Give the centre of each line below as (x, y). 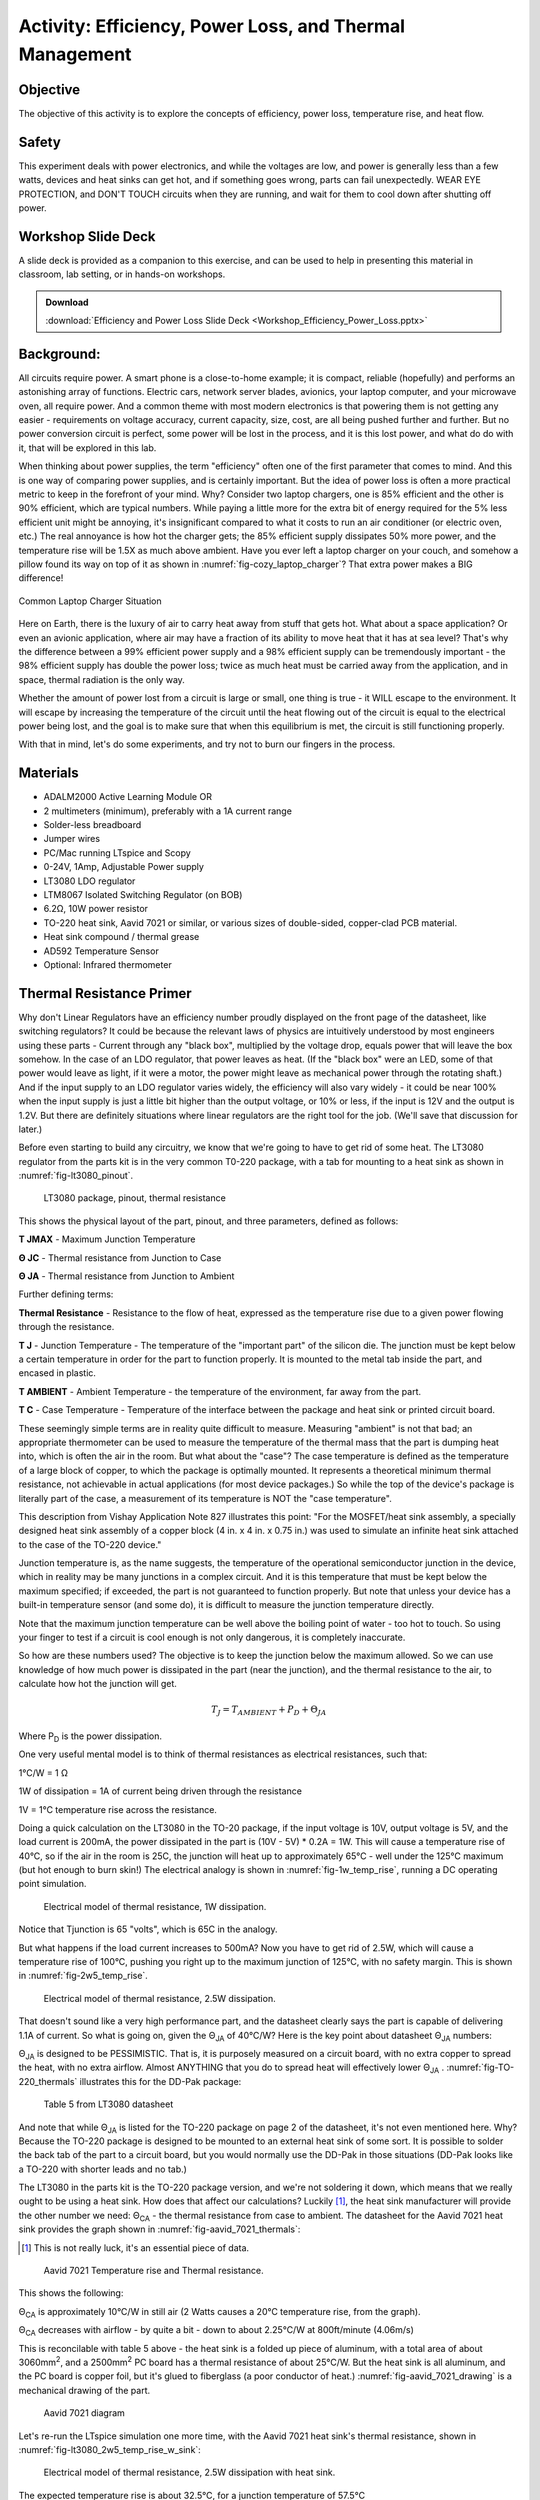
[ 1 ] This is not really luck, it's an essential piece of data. (135, 2247)
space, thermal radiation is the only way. (101, 679)
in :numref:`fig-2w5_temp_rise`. (83, 1976)
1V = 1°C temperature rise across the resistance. (117, 1809)
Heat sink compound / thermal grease (121, 937)
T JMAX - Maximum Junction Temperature (107, 1239)
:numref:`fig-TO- (480, 2067)
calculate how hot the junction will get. (97, 1684)
